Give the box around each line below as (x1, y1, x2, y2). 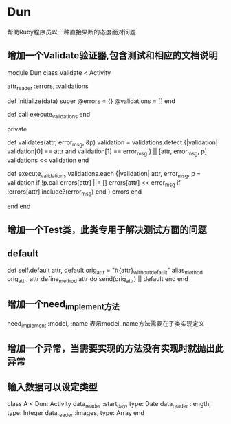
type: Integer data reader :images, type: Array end (7, 408, 144, 419)
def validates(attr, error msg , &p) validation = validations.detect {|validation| (7, 138, 218, 148)
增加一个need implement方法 (7, 298, 120, 311)
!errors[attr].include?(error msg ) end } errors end (7, 187, 142, 197)
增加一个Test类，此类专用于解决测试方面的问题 (7, 224, 208, 236)
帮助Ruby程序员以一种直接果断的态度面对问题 (7, 27, 136, 36)
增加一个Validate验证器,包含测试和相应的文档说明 (7, 49, 218, 62)
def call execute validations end (7, 110, 91, 120)
